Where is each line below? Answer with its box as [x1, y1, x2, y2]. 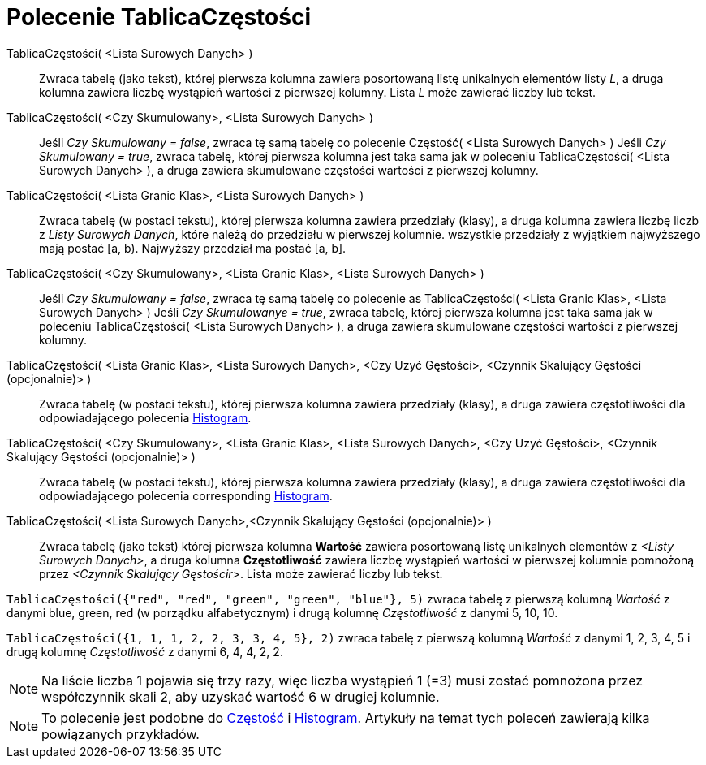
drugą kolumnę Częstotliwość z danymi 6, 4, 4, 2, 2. [6, 644, 283, 659]
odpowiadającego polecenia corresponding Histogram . [39, 488, 333, 503]
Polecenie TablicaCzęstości [6, 3, 312, 31]
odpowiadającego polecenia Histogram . [39, 410, 252, 425]
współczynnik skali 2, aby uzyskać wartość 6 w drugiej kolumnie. [41, 688, 440, 705]
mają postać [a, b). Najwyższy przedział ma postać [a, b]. [39, 240, 347, 255]
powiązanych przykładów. [41, 725, 200, 742]
